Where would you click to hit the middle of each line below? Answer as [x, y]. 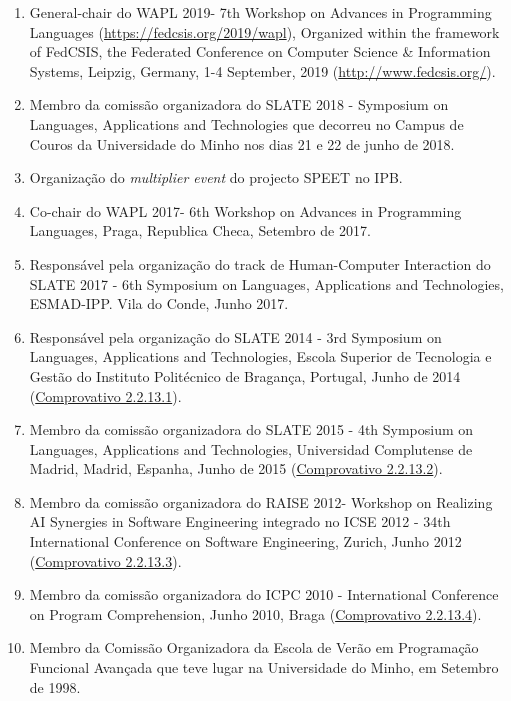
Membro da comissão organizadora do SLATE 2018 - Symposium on [239, 104]
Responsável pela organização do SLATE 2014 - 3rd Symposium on [235, 336]
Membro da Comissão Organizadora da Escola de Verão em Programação [254, 647]
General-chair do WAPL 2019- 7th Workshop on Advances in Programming [260, 12]
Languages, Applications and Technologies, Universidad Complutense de [251, 448]
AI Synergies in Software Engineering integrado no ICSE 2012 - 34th [240, 521]
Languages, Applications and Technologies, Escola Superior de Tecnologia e [260, 356]
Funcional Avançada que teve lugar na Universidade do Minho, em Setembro [264, 667]
